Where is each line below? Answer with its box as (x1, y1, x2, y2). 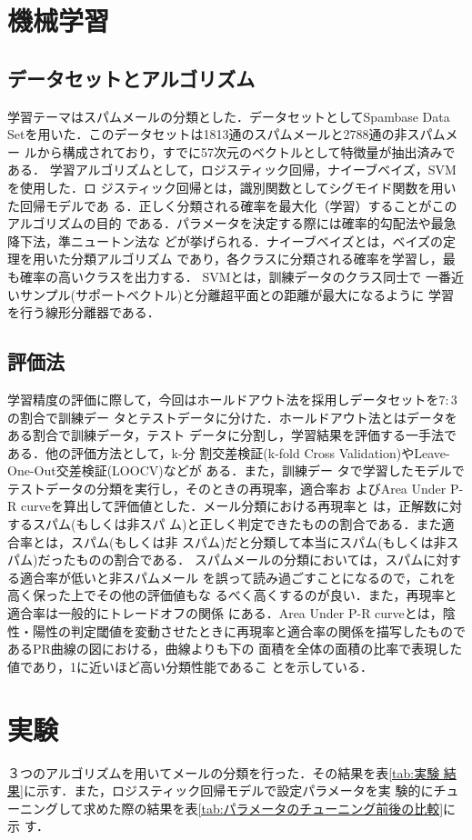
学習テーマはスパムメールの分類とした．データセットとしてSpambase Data (7, 106, 450, 125)
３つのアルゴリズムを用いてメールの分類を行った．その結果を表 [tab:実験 (7, 763, 440, 782)
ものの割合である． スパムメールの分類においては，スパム (75, 550, 424, 569)
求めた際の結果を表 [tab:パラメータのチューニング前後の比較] (83, 798, 444, 817)
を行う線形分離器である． (7, 303, 160, 322)
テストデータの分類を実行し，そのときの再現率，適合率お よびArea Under (7, 478, 447, 497)
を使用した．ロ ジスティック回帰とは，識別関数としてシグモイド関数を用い (7, 177, 457, 196)
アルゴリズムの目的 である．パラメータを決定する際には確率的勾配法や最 (7, 214, 444, 233)
